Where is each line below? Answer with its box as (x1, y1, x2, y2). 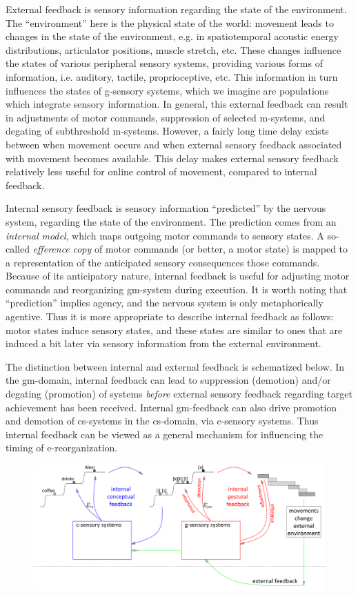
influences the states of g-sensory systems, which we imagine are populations (6, 83, 329, 97)
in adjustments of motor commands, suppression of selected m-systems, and (6, 110, 326, 124)
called (6, 242, 30, 256)
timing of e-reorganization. (6, 440, 118, 455)
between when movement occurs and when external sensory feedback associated (6, 137, 342, 151)
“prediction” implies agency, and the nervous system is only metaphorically (6, 295, 324, 310)
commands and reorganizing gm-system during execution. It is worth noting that (6, 282, 348, 296)
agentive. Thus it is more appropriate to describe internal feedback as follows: (6, 309, 334, 324)
